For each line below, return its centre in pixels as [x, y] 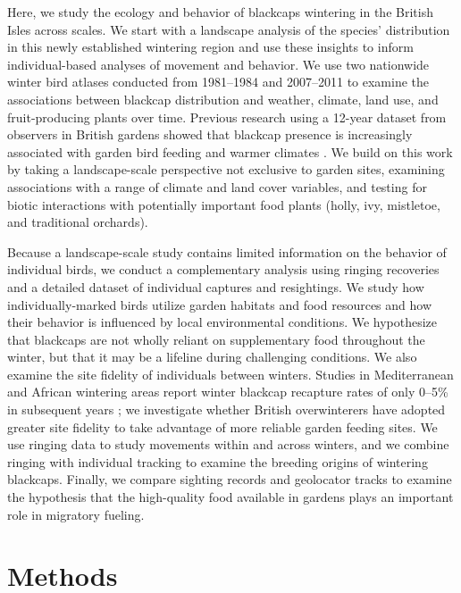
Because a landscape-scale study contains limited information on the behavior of [227, 251]
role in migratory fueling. [76, 514]
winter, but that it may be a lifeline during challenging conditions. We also [212, 357]
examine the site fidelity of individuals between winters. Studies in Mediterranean [230, 374]
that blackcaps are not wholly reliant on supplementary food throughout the [216, 339]
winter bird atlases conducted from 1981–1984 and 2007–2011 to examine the [218, 82]
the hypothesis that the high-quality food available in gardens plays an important [230, 497]
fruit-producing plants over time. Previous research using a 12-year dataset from [227, 117]
